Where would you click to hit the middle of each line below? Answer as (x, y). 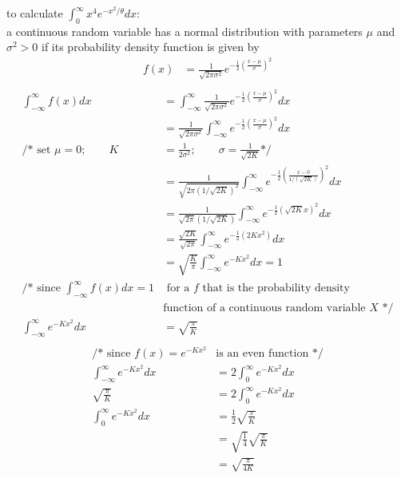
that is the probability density (276, 288)
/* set (36, 150)
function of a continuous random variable (264, 308)
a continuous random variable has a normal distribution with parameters (185, 31)
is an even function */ (270, 354)
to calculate (35, 13)
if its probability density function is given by (151, 47)
